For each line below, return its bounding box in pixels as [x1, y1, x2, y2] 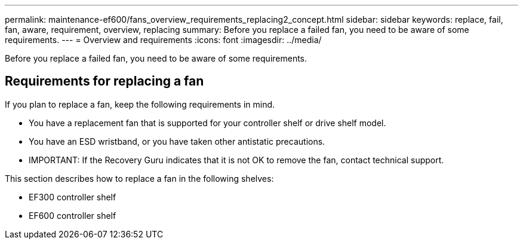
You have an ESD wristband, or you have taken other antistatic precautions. [29, 136, 325, 147]
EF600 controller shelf [29, 210, 116, 221]
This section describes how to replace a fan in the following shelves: [5, 173, 274, 184]
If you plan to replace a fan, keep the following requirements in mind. [5, 99, 275, 109]
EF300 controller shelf [29, 191, 116, 202]
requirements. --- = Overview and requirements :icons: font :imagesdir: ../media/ [5, 35, 322, 45]
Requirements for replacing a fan [5, 74, 204, 89]
